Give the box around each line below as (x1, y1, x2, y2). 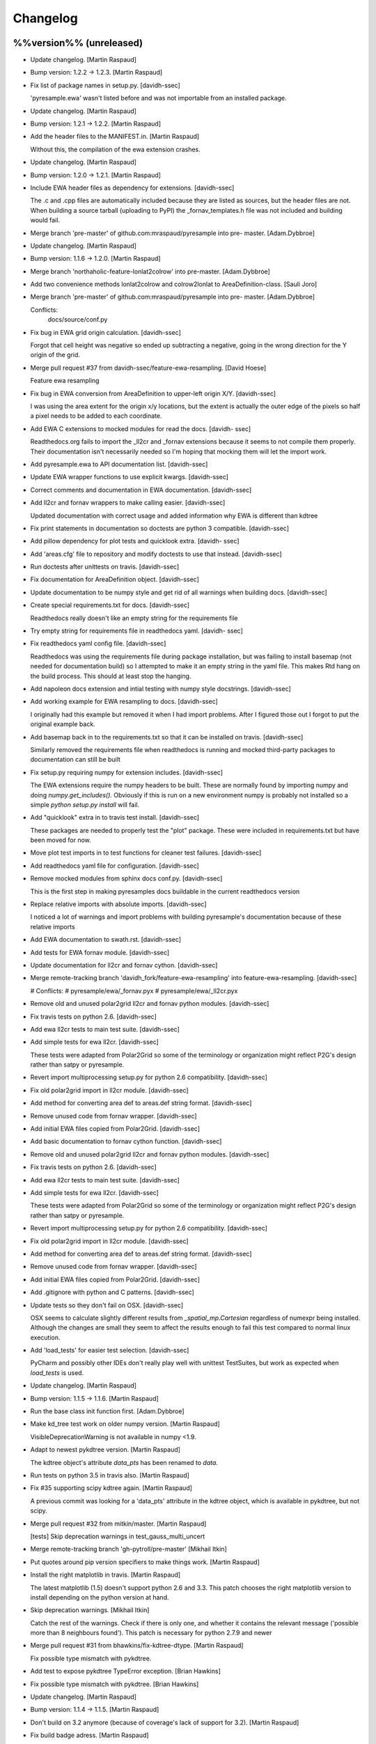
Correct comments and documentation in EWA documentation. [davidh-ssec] (30, 486, 252, 494)
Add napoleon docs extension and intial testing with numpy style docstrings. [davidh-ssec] (30, 684, 292, 693)
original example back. (30, 720, 95, 728)
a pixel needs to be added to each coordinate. (30, 412, 162, 420)
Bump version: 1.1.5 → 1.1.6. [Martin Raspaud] (30, 1394, 159, 1402)
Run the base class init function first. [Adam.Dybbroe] (30, 1407, 185, 1415)
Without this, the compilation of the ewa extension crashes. (30, 145, 201, 153)
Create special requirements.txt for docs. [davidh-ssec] (30, 601, 190, 610)
